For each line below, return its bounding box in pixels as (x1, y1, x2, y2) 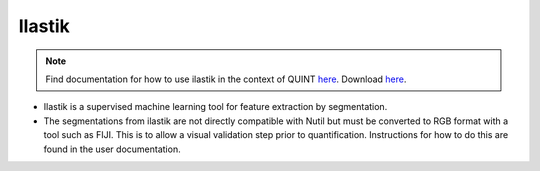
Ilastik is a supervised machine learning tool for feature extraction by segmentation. (43, 101, 388, 113)
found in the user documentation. (43, 143, 181, 155)
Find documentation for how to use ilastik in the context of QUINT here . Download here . (45, 73, 407, 85)
